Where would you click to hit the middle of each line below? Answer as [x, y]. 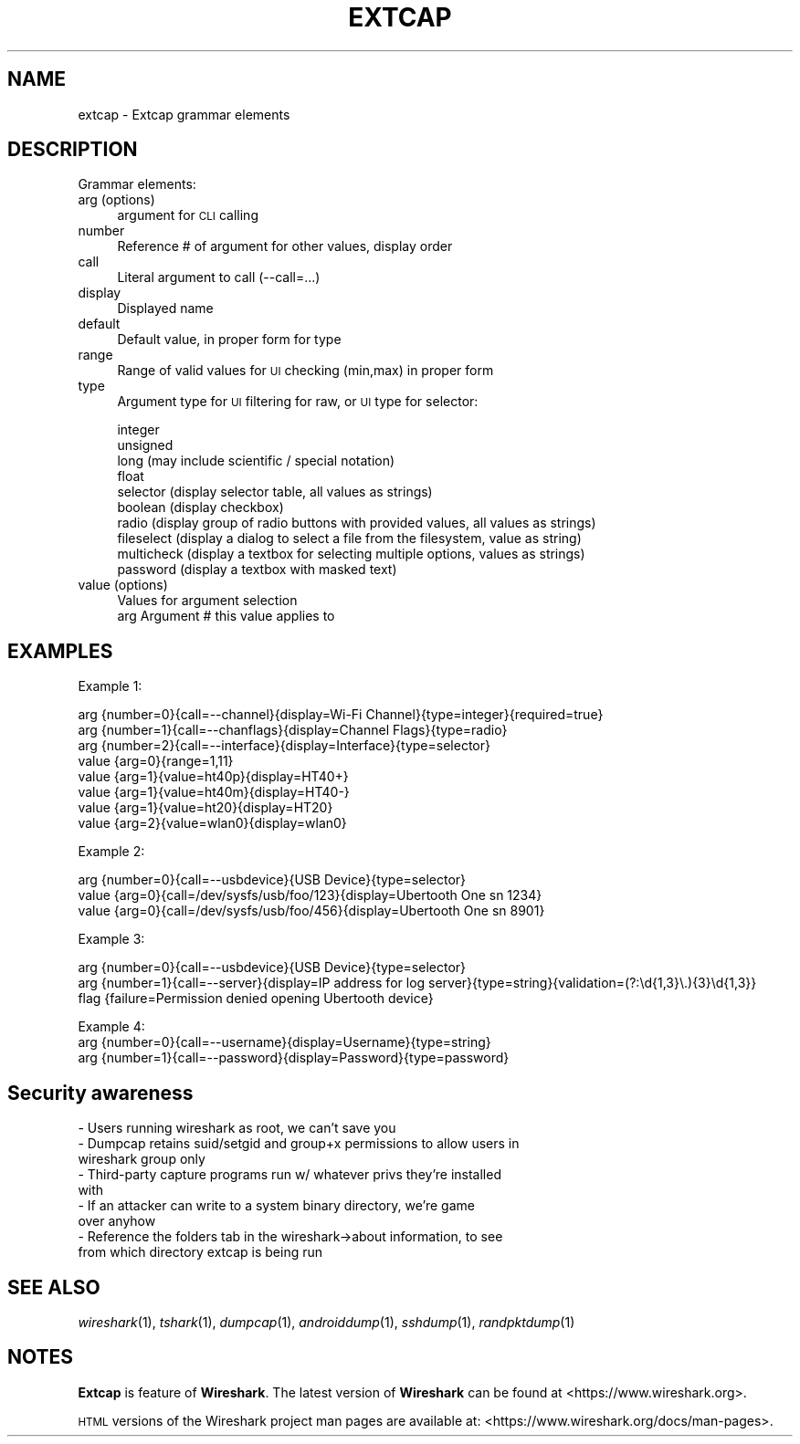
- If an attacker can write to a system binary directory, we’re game [276, 1206]
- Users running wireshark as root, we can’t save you [237, 1128]
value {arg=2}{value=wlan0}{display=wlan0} [212, 823]
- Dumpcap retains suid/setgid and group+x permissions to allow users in [299, 1144]
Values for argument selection [207, 601]
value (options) [123, 585]
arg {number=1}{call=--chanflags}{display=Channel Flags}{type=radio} [293, 730]
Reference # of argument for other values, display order [285, 246]
